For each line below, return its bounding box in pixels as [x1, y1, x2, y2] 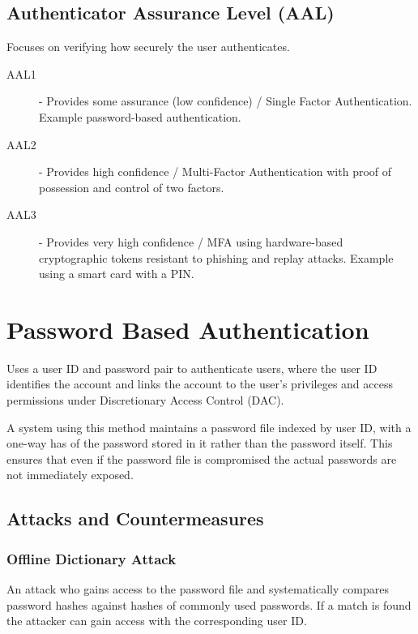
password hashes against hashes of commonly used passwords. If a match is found [6, 596, 412, 613]
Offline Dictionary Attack [6, 548, 177, 568]
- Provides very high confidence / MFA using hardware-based [39, 233, 343, 250]
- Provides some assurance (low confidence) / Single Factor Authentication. [39, 92, 412, 109]
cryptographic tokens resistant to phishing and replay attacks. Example [39, 249, 394, 266]
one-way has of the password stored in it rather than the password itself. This [6, 435, 393, 452]
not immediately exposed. [6, 466, 134, 483]
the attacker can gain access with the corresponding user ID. [6, 612, 307, 629]
